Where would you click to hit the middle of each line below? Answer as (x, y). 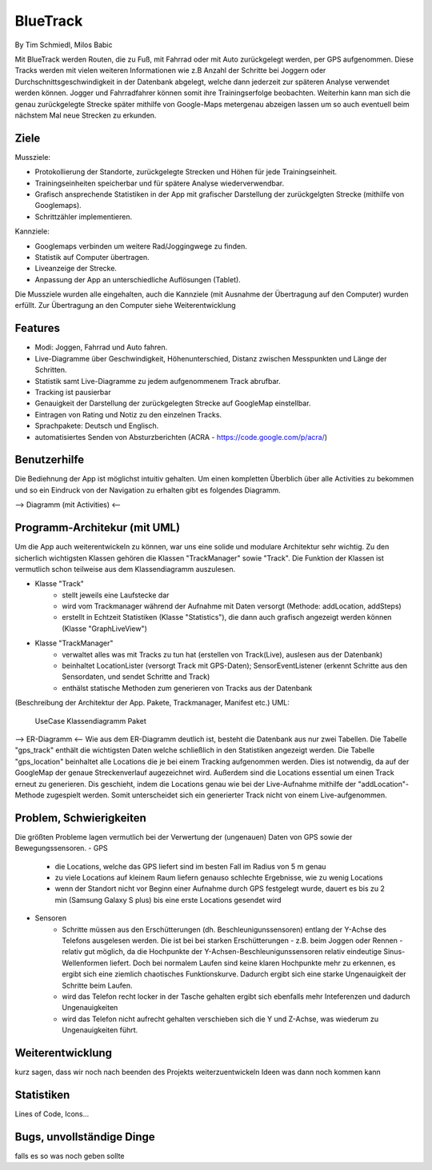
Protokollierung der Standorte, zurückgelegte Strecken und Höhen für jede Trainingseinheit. (186, 172)
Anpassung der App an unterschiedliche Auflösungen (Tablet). (138, 279)
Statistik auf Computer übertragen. (92, 257)
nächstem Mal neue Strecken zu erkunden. (86, 115)
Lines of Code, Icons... (52, 1114)
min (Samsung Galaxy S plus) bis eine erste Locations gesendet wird (168, 900)
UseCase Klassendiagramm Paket (91, 721)
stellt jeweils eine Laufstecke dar (116, 595)
